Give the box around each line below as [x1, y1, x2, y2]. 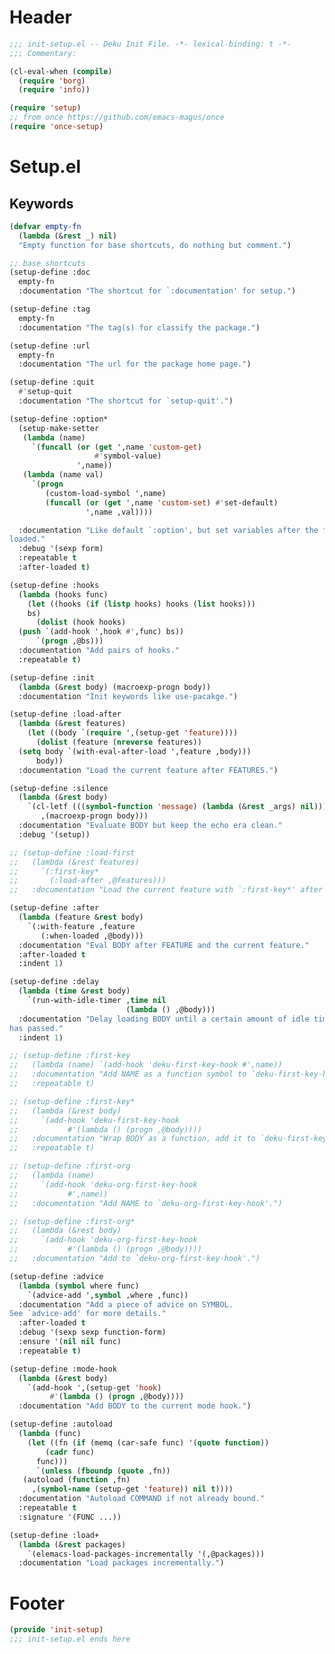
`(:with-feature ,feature [27, 921, 136, 931]
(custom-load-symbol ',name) [45, 488, 167, 498]
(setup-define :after [9, 903, 100, 913]
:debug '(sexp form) [18, 544, 104, 554]
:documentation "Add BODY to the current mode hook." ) [18, 1401, 252, 1411]
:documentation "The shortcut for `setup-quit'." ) [18, 396, 234, 406]
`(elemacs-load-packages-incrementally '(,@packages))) [27, 1549, 266, 1559]
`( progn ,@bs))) [35, 636, 104, 646]
